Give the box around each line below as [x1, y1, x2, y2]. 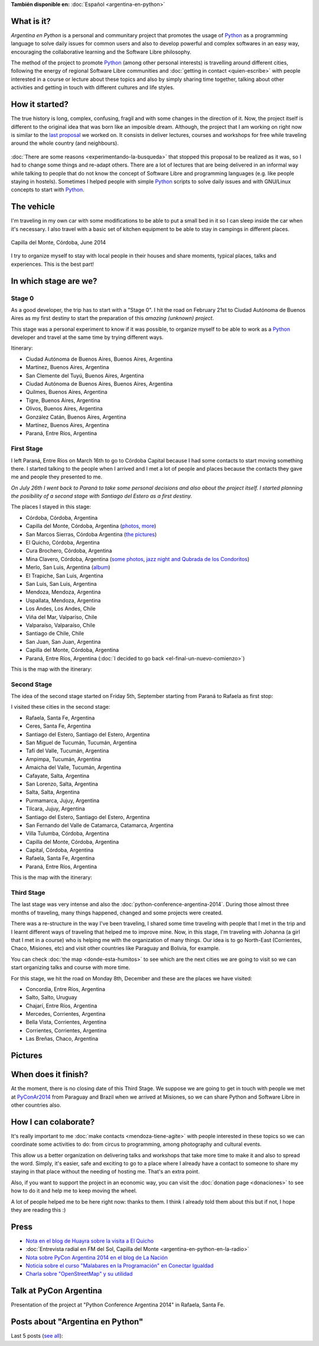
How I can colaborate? [11, 1117, 95, 1127]
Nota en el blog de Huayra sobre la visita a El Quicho [25, 1237, 154, 1244]
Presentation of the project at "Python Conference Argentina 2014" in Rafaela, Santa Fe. [11, 1301, 225, 1308]
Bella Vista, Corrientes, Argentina [25, 1019, 106, 1026]
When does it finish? [11, 1070, 89, 1080]
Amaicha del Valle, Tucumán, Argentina [25, 764, 121, 771]
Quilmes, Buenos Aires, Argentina [25, 389, 108, 396]
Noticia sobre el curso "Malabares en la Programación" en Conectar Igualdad [25, 1262, 214, 1269]
